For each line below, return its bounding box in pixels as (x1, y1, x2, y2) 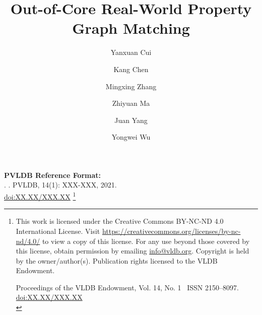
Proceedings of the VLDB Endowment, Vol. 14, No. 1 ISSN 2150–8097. (16, 282, 239, 292)
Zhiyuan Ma (112, 98, 150, 108)
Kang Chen (113, 64, 149, 74)
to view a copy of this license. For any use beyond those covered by (42, 235, 250, 246)
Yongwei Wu (111, 132, 151, 142)
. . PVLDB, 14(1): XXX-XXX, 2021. (4, 179, 117, 190)
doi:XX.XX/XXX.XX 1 (4, 190, 76, 202)
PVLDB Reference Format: (4, 169, 101, 180)
